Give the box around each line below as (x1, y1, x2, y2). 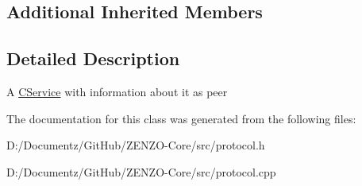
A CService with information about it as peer (6, 83, 228, 99)
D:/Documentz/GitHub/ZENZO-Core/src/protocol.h (6, 137, 265, 153)
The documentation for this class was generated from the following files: (6, 110, 356, 126)
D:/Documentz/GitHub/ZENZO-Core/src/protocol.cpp (6, 163, 276, 180)
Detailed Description (6, 46, 180, 71)
